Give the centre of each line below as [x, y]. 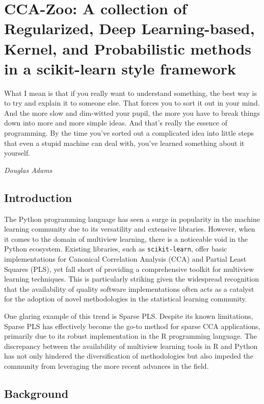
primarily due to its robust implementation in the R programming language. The [131, 336]
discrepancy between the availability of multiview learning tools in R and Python [131, 346]
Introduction [38, 197]
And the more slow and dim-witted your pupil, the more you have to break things [132, 112]
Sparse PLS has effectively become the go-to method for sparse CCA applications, [132, 326]
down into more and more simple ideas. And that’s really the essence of [116, 123]
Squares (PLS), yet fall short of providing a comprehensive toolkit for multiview [129, 269]
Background [36, 393]
